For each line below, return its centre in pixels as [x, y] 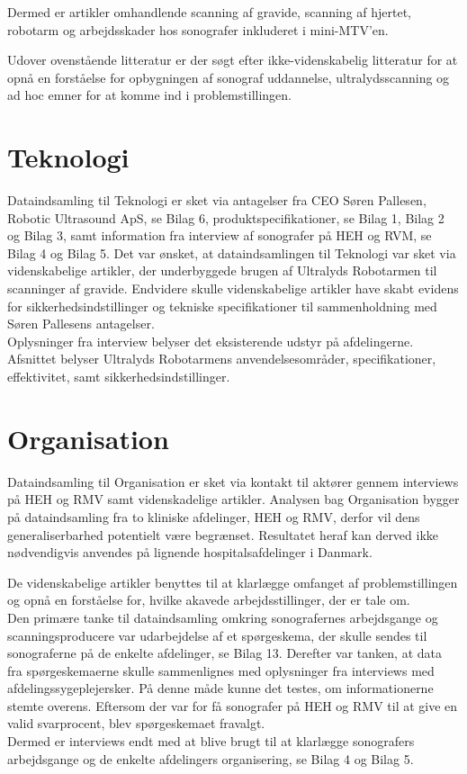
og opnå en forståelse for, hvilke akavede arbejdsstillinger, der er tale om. [209, 600]
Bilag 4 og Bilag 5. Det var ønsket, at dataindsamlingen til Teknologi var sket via [232, 252]
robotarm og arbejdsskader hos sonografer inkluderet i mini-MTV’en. [198, 29]
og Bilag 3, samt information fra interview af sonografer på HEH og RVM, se [220, 235]
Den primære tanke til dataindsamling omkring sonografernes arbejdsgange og [223, 617]
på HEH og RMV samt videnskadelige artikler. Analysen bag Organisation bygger [233, 499]
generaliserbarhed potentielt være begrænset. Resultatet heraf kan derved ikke [223, 534]
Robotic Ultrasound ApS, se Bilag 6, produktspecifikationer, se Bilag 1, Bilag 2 [226, 217]
